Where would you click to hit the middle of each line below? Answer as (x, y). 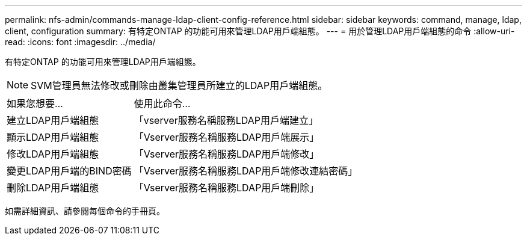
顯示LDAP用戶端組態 (53, 137)
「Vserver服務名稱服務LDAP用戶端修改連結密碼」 (246, 171)
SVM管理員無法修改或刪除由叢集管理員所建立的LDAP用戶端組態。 (179, 85)
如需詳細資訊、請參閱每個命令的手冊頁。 (85, 211)
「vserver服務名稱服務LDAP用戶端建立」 (226, 120)
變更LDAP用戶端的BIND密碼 (69, 171)
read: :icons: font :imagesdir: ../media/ (80, 42)
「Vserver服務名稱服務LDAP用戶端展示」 (227, 137)
